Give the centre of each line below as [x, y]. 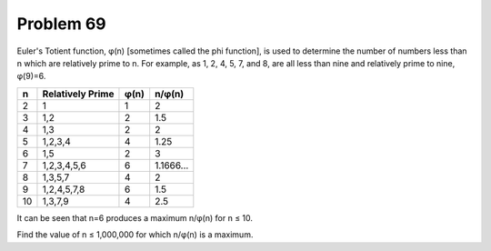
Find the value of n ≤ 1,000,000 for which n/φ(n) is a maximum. [135, 235]
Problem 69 [61, 24]
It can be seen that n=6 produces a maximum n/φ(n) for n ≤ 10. [135, 217]
